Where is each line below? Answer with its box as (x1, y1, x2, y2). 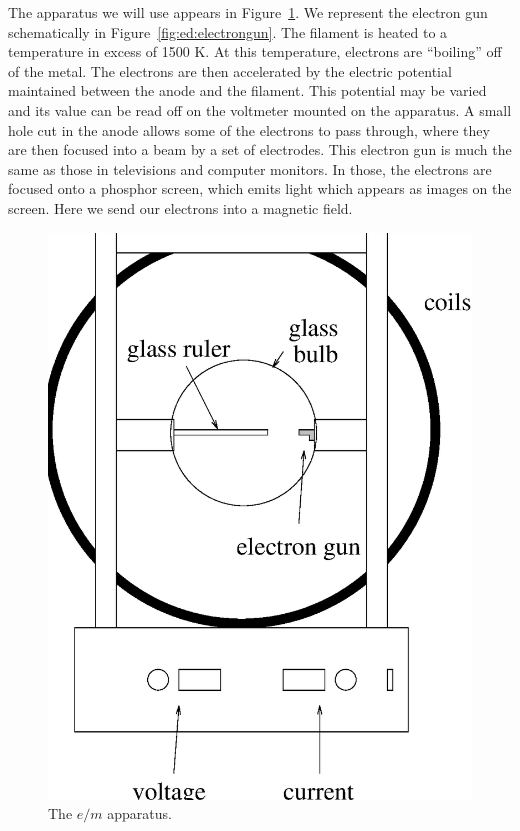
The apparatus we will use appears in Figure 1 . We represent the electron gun (8, 2, 488, 22)
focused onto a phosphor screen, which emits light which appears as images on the (8, 178, 512, 199)
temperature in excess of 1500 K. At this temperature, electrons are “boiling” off (8, 41, 502, 62)
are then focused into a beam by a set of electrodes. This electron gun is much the (8, 139, 512, 160)
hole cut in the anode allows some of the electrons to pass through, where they (8, 119, 490, 140)
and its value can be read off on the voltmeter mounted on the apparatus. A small (8, 99, 512, 120)
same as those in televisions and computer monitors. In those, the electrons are (8, 158, 492, 179)
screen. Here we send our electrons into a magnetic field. (8, 197, 353, 218)
